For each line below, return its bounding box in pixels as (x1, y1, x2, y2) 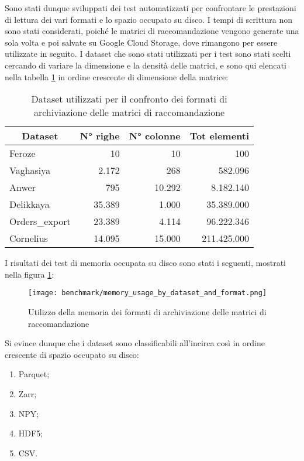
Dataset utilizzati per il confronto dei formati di (31, 92, 227, 106)
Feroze (9, 146, 36, 161)
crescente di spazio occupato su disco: (5, 348, 139, 360)
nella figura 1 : (5, 268, 54, 280)
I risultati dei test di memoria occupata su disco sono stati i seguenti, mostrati (5, 257, 286, 269)
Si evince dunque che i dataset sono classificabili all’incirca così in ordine (5, 337, 265, 349)
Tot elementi (189, 129, 250, 143)
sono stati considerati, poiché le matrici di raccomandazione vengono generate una (5, 25, 299, 37)
